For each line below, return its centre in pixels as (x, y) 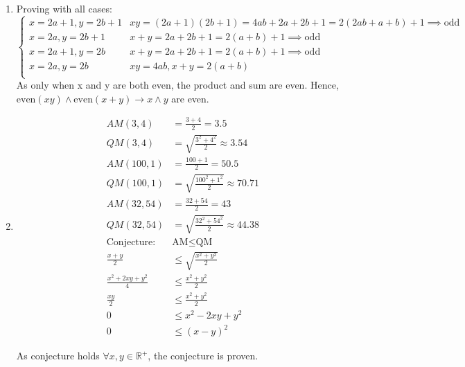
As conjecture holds (58, 356)
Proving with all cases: (64, 8)
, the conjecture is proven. (203, 356)
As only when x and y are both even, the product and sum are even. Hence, (177, 85)
